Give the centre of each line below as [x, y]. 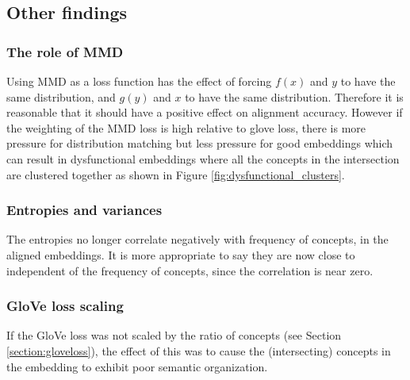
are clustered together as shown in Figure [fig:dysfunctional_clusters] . [176, 174]
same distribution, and [61, 96]
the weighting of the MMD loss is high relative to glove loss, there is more [186, 127]
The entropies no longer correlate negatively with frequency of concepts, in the [197, 239]
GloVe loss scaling [65, 306]
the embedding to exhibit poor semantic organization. [137, 366]
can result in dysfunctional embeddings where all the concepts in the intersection [203, 158]
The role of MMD [65, 51]
